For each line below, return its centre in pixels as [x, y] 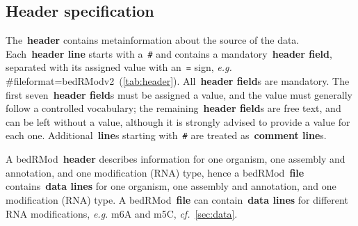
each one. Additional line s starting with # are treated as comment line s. [166, 135]
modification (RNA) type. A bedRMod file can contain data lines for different [177, 199]
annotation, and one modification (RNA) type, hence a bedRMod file [155, 172]
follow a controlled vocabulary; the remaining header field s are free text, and [173, 108]
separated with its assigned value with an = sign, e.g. [119, 67]
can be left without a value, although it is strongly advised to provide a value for [178, 121]
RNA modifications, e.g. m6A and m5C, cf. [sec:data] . [122, 213]
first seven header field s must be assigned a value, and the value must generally [179, 94]
